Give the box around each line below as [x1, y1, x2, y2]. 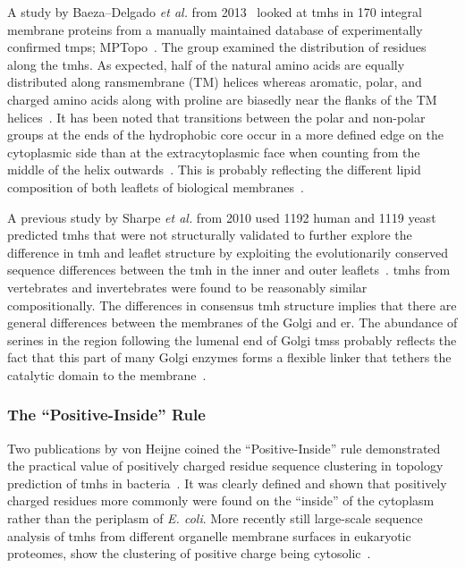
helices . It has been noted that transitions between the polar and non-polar [7, 107, 426, 126]
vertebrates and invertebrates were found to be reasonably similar [7, 277, 368, 296]
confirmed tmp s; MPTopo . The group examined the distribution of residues [7, 38, 427, 56]
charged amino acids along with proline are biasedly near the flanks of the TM [7, 89, 437, 108]
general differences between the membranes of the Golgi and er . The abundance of [7, 313, 458, 332]
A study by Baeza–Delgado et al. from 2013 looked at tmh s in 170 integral [7, 3, 422, 21]
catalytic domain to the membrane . [7, 365, 207, 384]
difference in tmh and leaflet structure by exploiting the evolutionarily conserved [7, 242, 449, 261]
